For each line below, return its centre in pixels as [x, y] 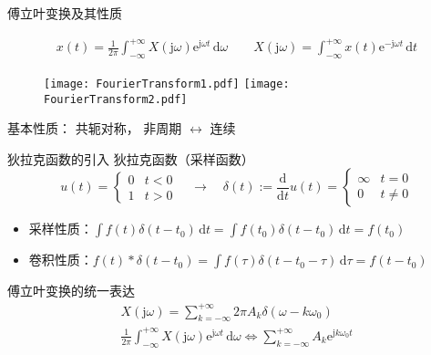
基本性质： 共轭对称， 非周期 [95, 128]
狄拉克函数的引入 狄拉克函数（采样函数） [131, 158]
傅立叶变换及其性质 [65, 13]
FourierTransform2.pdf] [116, 99]
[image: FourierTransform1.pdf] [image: [167, 84]
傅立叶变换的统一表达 [71, 291]
